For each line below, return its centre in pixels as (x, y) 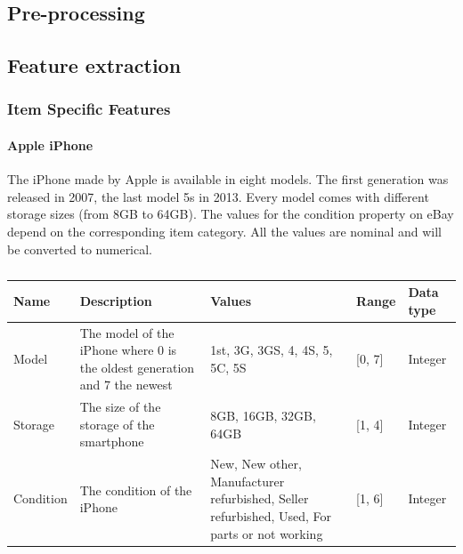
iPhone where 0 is (128, 350)
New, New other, (256, 464)
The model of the (127, 332)
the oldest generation (137, 367)
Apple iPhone (50, 145)
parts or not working (267, 533)
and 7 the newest (126, 385)
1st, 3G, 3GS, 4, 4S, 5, (272, 350)
